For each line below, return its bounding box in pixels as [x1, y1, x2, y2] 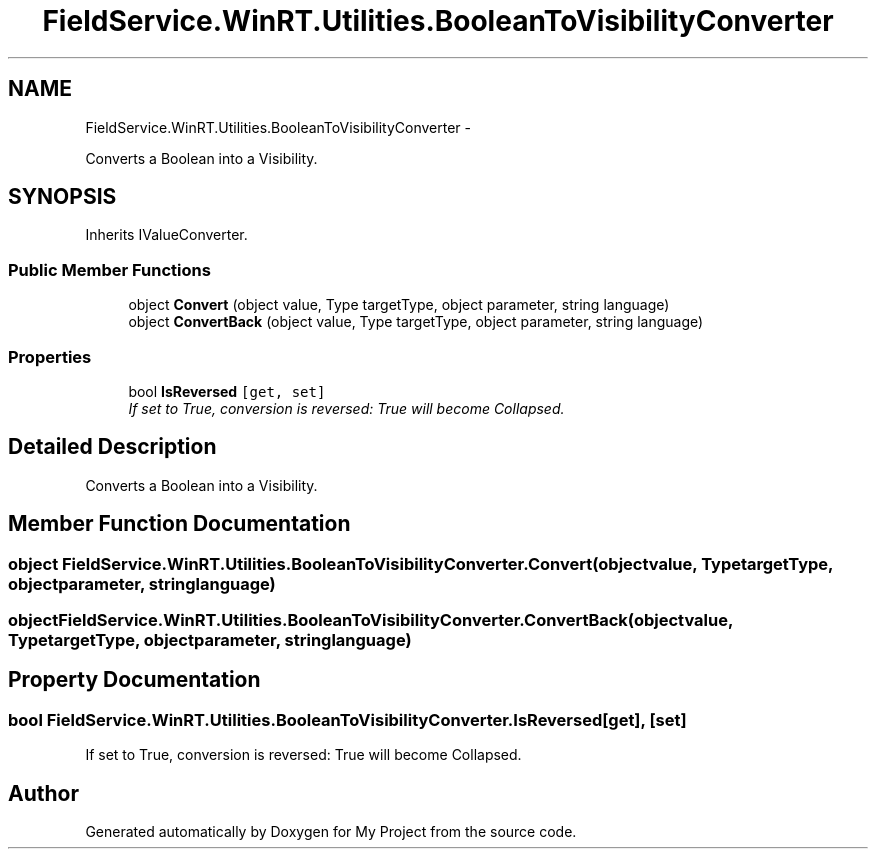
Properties [8, 346, 92, 367]
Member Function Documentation [8, 511, 351, 537]
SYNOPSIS [8, 184, 117, 210]
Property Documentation [8, 667, 261, 693]
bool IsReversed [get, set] [128, 382, 326, 400]
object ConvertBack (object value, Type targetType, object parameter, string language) [128, 313, 704, 331]
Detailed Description [8, 434, 217, 460]
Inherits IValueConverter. [85, 226, 248, 244]
